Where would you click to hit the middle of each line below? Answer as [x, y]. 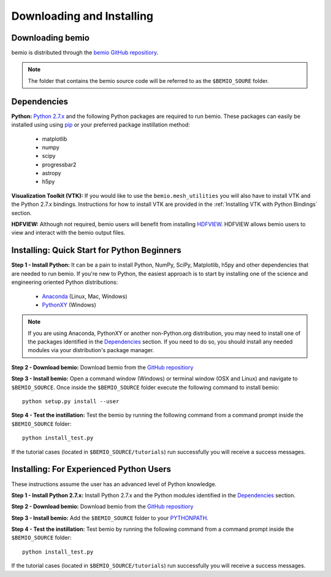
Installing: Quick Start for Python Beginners [97, 250]
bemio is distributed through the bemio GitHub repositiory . [85, 53]
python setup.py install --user [71, 402]
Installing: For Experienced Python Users [91, 469]
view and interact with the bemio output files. [68, 233]
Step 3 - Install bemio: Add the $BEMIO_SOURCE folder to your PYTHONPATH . [110, 518]
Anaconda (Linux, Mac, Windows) [85, 296]
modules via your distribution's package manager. [91, 350]
